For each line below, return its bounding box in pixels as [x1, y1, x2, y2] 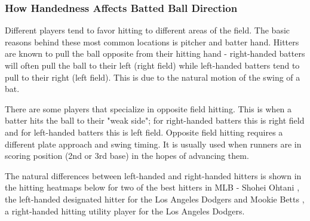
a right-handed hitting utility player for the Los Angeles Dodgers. [5, 204, 245, 217]
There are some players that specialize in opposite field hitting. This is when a [5, 102, 292, 115]
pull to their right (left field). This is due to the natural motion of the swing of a [5, 70, 300, 83]
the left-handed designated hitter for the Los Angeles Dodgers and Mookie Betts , [5, 192, 305, 205]
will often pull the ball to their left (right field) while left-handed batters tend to [5, 59, 300, 71]
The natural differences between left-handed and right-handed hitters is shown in [5, 169, 302, 182]
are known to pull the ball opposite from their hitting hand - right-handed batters [5, 47, 305, 60]
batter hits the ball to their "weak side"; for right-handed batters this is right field [5, 114, 305, 127]
